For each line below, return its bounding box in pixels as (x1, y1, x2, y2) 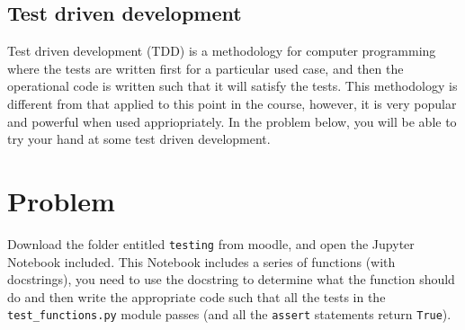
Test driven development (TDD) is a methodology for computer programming (7, 41, 436, 60)
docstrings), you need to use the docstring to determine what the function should (7, 270, 455, 289)
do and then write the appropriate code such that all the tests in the (7, 287, 386, 306)
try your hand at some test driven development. (7, 129, 271, 148)
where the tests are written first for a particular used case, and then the (7, 58, 404, 77)
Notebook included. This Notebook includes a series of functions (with (7, 252, 396, 271)
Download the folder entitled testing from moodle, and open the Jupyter (7, 234, 415, 253)
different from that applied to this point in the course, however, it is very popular (7, 94, 457, 112)
